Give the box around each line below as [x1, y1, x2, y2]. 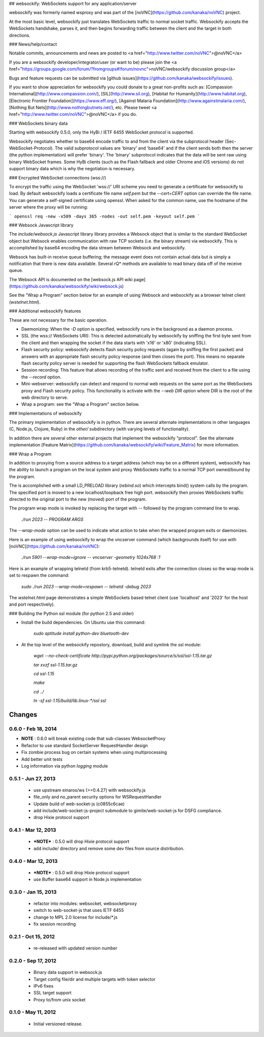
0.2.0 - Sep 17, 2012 [9, 957, 57, 964]
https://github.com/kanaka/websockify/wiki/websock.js [10, 284, 122, 289]
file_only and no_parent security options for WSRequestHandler [33, 794, 162, 800]
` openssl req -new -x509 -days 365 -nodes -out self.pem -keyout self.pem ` [9, 213, 200, 219]
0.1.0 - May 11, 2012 [9, 1009, 56, 1015]
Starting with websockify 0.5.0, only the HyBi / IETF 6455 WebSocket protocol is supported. [9, 130, 194, 135]
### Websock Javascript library [9, 222, 74, 228]
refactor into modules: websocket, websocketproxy [33, 901, 137, 906]
